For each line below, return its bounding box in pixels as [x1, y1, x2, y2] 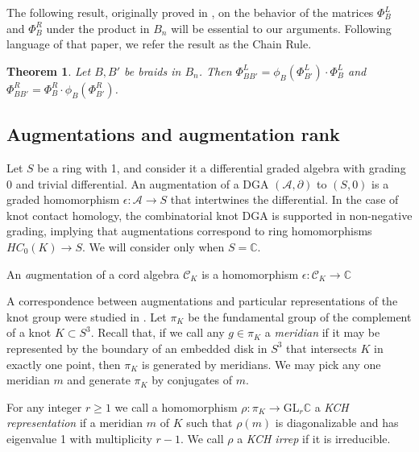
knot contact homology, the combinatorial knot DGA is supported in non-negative [6, 206, 413, 223]
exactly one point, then [6, 355, 121, 372]
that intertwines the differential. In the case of [170, 191, 399, 208]
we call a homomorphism [114, 398, 238, 415]
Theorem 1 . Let [6, 62, 91, 79]
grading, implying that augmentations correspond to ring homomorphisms [6, 222, 372, 239]
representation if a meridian [6, 414, 143, 431]
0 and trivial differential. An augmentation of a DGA [6, 175, 269, 192]
